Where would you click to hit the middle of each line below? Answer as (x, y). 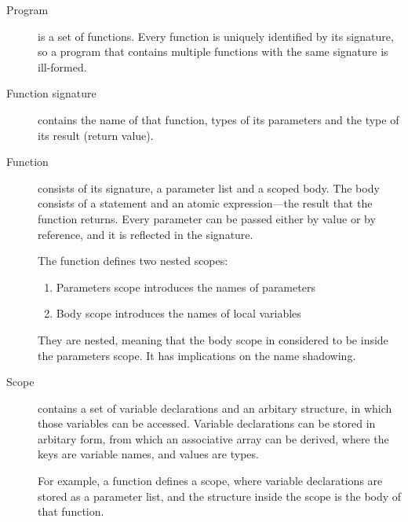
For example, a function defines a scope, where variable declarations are (210, 481)
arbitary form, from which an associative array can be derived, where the (213, 438)
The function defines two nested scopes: (133, 261)
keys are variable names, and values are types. (148, 454)
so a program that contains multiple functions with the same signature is (213, 51)
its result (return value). (96, 135)
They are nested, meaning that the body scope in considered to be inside (213, 339)
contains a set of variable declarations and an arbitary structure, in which (215, 408)
